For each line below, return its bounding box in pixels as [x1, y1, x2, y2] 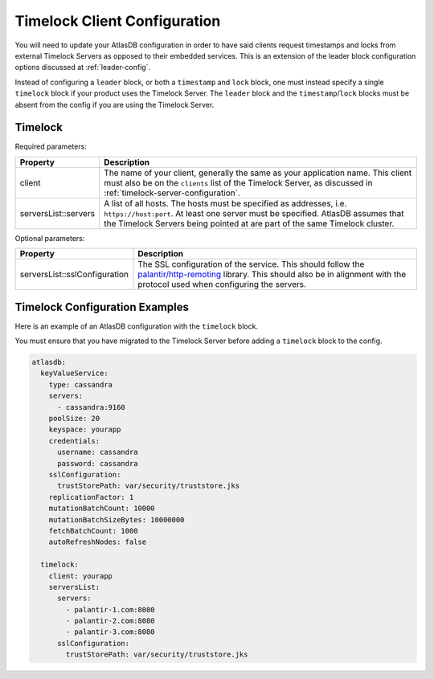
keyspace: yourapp [48, 425, 121, 434]
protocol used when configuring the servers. [137, 279, 307, 290]
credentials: [48, 436, 100, 445]
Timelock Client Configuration [14, 12, 221, 30]
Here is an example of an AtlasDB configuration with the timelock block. [14, 321, 259, 331]
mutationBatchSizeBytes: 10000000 [48, 515, 185, 524]
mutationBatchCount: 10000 [48, 504, 156, 513]
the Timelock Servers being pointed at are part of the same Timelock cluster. [104, 218, 395, 229]
